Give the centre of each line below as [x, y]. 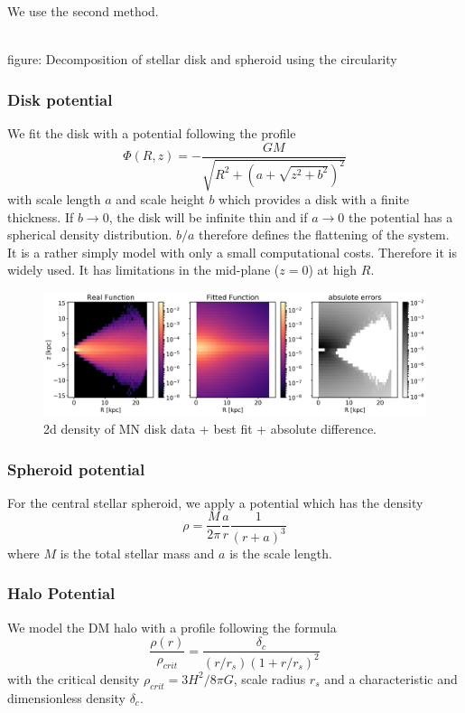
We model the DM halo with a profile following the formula [172, 627]
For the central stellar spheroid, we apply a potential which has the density [215, 502]
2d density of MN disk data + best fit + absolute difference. [210, 429]
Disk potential [60, 99]
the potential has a [401, 216]
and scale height [160, 199]
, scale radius [270, 678]
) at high [333, 270]
